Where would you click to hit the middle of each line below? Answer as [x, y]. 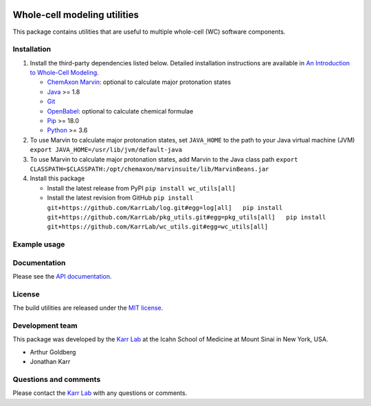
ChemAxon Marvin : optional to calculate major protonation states [139, 82]
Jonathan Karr [50, 362]
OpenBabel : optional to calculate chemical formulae [120, 111]
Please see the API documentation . [63, 276]
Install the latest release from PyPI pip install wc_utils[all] [142, 188]
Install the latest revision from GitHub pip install [120, 198]
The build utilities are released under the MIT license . [88, 308]
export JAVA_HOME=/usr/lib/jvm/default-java [106, 150]
